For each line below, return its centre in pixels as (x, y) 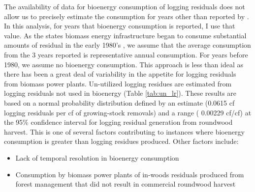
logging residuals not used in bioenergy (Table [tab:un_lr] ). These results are (120, 93)
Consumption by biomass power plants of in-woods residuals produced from (130, 174)
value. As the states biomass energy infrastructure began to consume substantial (125, 35)
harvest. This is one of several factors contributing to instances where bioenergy (124, 131)
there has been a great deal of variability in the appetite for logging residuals (120, 74)
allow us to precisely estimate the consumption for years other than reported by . (127, 16)
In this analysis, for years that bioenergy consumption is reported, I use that (120, 26)
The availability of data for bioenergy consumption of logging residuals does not (125, 6)
